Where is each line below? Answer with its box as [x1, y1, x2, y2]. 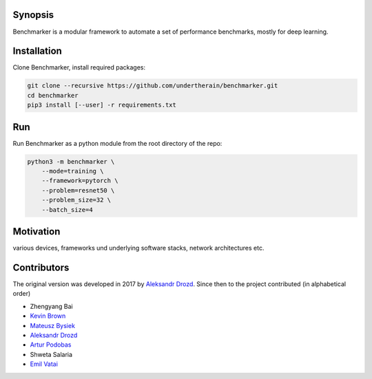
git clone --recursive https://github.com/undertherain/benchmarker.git [27, 82, 278, 89]
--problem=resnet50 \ [41, 186, 115, 194]
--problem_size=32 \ [41, 196, 112, 204]
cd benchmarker [27, 91, 79, 99]
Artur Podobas [30, 340, 72, 349]
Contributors [12, 261, 70, 273]
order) [12, 290, 31, 298]
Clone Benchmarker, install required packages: [12, 63, 146, 72]
